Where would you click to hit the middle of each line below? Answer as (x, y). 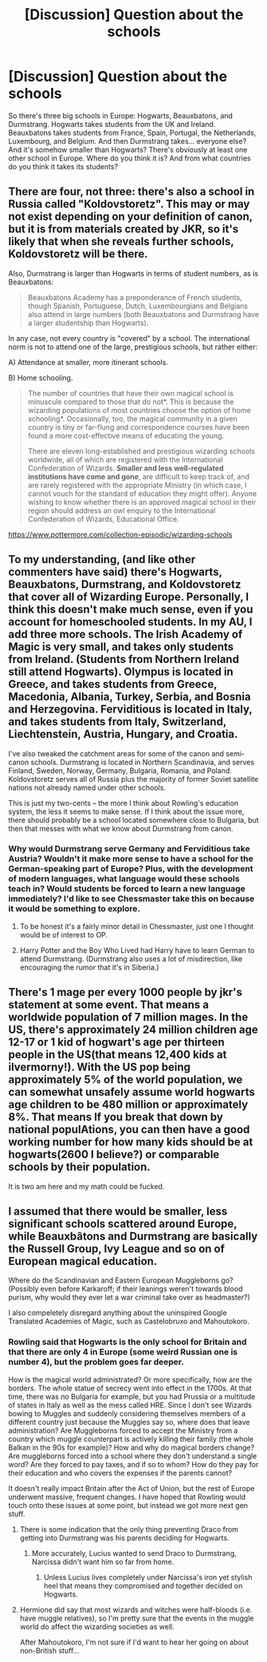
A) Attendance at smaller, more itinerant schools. (88, 362)
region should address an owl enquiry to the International (122, 510)
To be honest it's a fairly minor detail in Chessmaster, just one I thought (137, 926)
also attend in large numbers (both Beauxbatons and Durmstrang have (143, 314)
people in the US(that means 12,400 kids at (118, 1055)
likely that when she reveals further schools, (121, 242)
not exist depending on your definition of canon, (130, 217)
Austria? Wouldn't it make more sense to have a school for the (131, 859)
